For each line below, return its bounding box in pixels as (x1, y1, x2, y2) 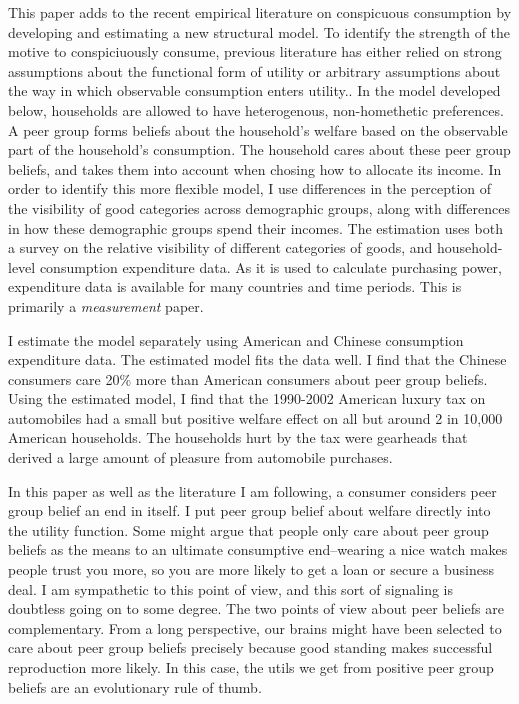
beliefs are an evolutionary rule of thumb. (8, 676, 262, 697)
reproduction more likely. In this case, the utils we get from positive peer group (8, 657, 494, 677)
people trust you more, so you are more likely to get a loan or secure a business (8, 559, 494, 580)
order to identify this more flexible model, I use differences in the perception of (8, 178, 492, 199)
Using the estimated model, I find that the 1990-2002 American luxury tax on (8, 388, 486, 409)
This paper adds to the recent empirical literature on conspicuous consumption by (8, 2, 512, 22)
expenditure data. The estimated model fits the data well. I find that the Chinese (8, 349, 507, 370)
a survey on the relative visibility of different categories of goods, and (8, 237, 433, 258)
